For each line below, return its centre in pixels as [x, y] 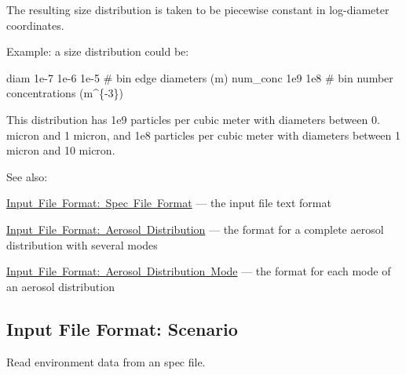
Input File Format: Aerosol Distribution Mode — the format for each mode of [199, 271]
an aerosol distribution [60, 286]
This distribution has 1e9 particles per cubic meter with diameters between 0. [193, 119]
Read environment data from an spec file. [106, 361]
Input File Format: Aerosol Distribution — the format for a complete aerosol [195, 229]
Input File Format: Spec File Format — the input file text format [169, 203]
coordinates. [35, 25]
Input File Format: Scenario [122, 328]
